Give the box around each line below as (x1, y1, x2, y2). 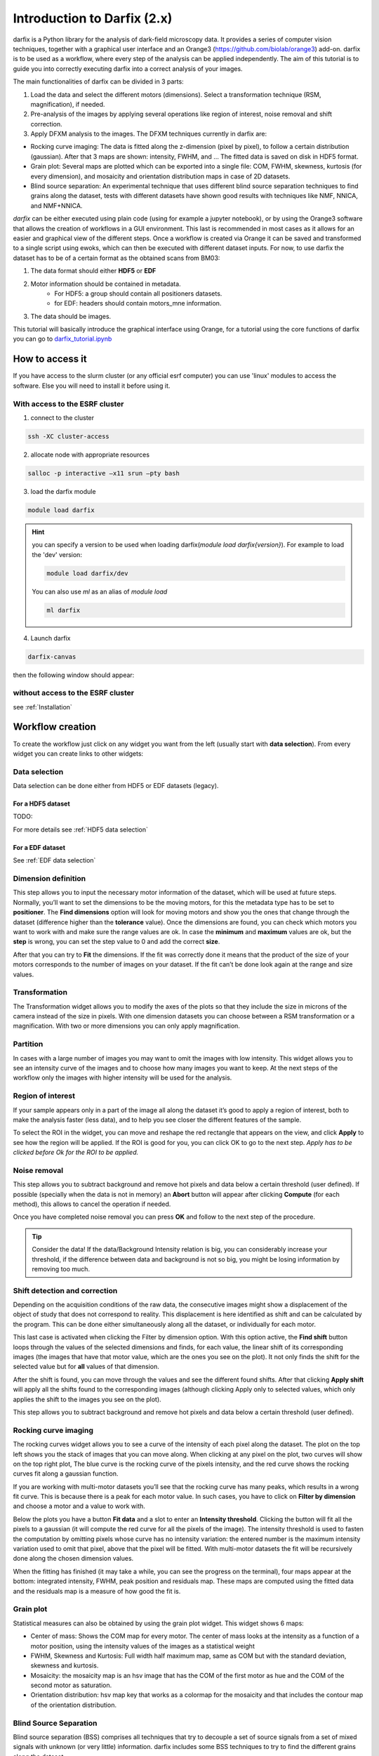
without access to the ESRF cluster (13, 688, 135, 698)
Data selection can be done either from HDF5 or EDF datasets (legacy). (13, 782, 219, 790)
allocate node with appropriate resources (30, 450, 150, 459)
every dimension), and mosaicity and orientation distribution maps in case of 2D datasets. (30, 172, 291, 181)
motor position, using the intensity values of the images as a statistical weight (30, 1642, 255, 1650)
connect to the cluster (30, 413, 95, 421)
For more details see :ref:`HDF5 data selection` (13, 825, 149, 834)
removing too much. (32, 1264, 91, 1273)
